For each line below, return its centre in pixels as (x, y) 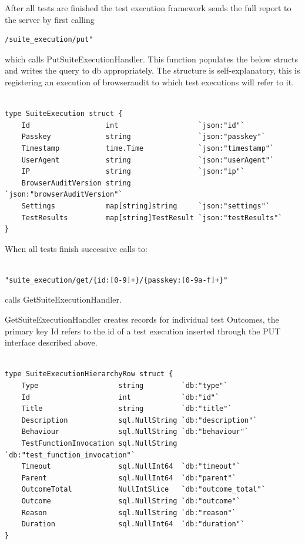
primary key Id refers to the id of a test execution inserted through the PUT (143, 331)
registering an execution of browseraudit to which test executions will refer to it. (150, 82)
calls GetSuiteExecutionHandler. (63, 299)
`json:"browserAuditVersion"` (64, 195)
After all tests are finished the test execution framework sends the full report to (148, 8)
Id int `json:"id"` (133, 125)
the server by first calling (50, 19)
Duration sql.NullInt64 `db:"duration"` (133, 524)
